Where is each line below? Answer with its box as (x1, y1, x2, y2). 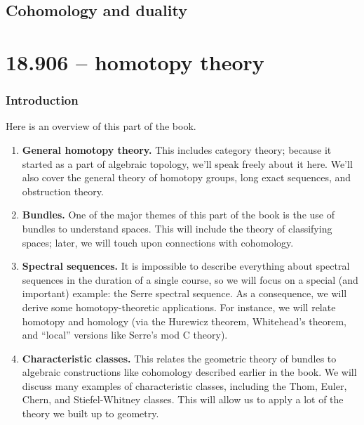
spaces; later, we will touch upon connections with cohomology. (22, 235, 294, 249)
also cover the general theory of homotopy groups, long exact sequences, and (22, 170, 351, 185)
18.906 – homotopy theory (6, 47, 264, 76)
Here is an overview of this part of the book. (6, 119, 196, 133)
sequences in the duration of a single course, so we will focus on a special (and (22, 272, 358, 287)
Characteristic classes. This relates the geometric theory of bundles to (22, 351, 337, 365)
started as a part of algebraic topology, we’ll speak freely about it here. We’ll (22, 156, 353, 171)
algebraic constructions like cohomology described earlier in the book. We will (22, 365, 357, 379)
